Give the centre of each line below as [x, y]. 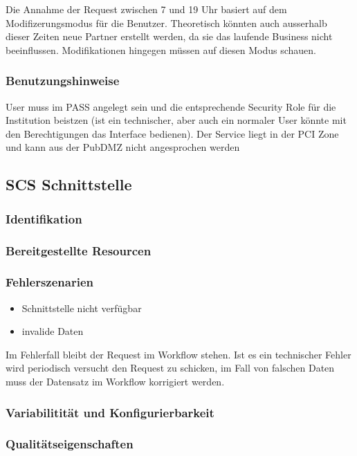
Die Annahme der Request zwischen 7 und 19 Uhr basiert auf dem [146, 9]
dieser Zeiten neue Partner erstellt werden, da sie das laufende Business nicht [169, 36]
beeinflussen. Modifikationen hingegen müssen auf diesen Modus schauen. [161, 49]
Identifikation [44, 218]
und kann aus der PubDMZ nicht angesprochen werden [123, 147]
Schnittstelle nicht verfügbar [82, 308]
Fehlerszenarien [49, 282]
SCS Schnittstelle [69, 184]
